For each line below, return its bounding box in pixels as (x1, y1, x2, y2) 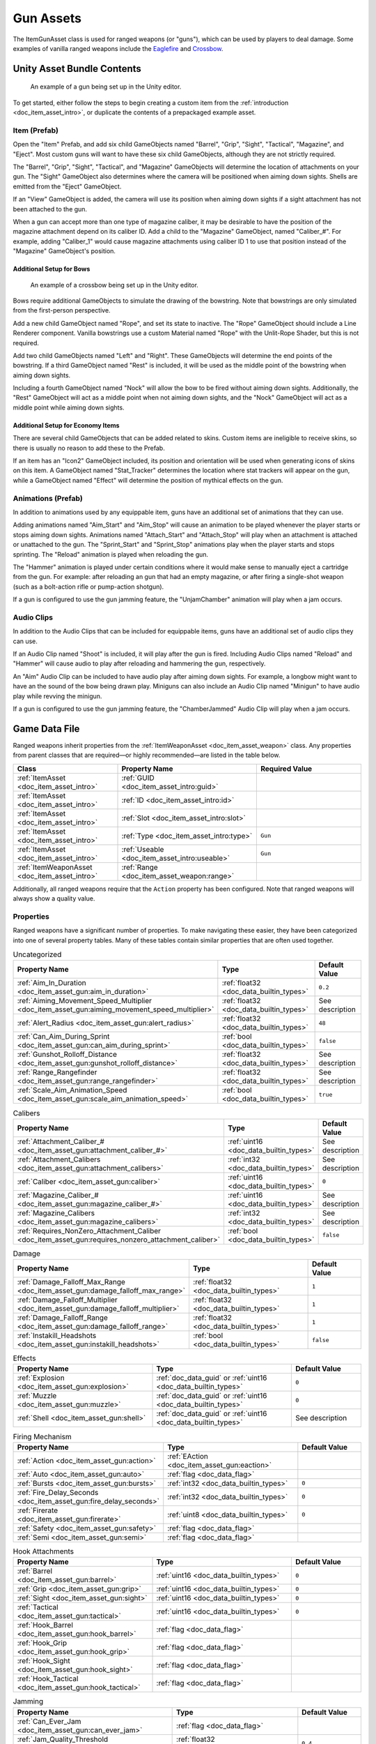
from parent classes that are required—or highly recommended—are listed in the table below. (13, 751, 281, 760)
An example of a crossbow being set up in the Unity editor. (30, 280, 198, 289)
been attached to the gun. (13, 204, 87, 213)
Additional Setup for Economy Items (13, 421, 120, 429)
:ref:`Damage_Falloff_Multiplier (17, 1295, 118, 1305)
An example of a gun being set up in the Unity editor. (30, 82, 182, 91)
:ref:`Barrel (17, 1566, 52, 1576)
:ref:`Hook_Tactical (17, 1674, 79, 1684)
